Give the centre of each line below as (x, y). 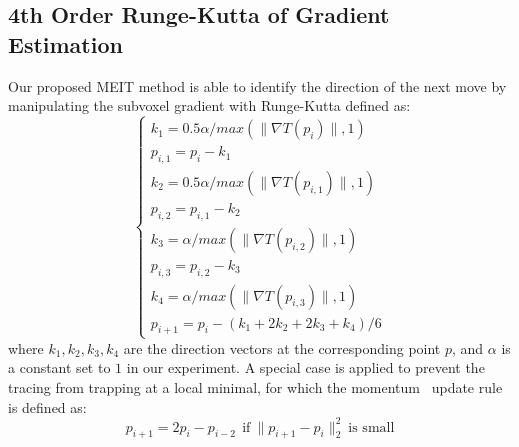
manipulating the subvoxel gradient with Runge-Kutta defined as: (209, 105)
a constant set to (59, 367)
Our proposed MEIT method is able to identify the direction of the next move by (257, 85)
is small (371, 427)
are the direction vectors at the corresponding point (282, 347)
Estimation (65, 43)
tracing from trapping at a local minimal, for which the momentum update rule (255, 386)
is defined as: (47, 406)
